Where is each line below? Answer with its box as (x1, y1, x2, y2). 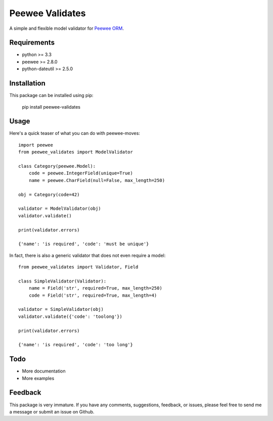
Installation (9, 79, 45, 88)
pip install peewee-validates (22, 104, 81, 110)
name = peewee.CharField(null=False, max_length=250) (28, 177, 165, 183)
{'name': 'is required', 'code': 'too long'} (18, 342, 133, 348)
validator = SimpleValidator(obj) (18, 306, 104, 312)
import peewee (18, 142, 53, 148)
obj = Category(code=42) (18, 192, 80, 197)
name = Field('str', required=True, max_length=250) (28, 286, 163, 291)
